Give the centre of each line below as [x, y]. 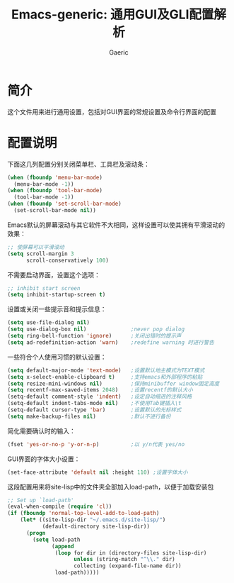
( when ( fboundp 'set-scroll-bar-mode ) [64, 204]
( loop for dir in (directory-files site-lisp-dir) [131, 553]
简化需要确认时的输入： [41, 431]
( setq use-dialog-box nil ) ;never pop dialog [96, 329]
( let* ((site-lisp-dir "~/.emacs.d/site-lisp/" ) [93, 520]
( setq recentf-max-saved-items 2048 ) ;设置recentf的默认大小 [100, 390]
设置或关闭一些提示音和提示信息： [57, 309]
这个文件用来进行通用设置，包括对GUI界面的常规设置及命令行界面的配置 [112, 111]
